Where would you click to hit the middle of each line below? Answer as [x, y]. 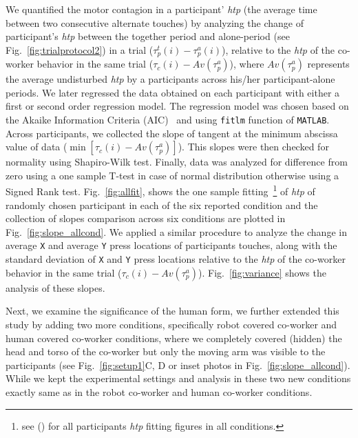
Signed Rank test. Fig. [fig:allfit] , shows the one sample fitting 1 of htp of [160, 190]
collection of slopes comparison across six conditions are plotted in [146, 218]
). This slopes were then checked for [253, 147]
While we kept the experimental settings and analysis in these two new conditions [178, 378]
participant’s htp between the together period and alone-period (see [148, 36]
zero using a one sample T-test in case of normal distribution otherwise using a [172, 175]
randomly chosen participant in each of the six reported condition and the [162, 205]
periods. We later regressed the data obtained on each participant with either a [173, 92]
